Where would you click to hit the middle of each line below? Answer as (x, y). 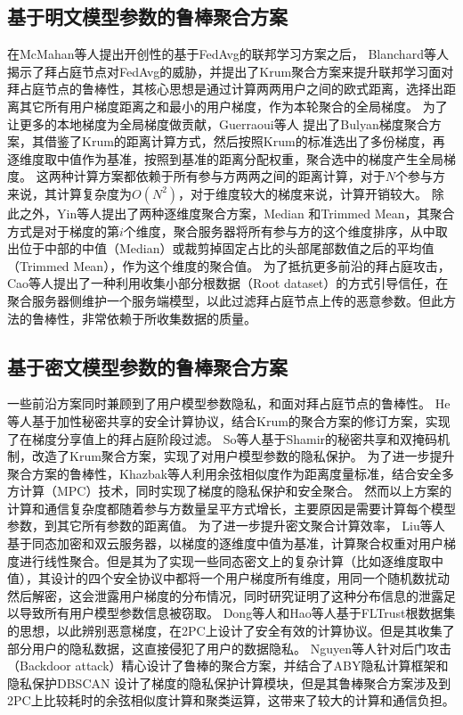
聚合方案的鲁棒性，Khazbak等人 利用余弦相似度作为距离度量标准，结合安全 (225, 473)
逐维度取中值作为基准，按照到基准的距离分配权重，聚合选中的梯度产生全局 (225, 158)
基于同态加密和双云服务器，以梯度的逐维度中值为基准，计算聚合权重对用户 (225, 543)
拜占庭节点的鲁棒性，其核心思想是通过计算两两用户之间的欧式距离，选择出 (225, 89)
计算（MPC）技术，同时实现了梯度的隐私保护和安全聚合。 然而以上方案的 (236, 491)
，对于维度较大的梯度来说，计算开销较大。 (303, 193)
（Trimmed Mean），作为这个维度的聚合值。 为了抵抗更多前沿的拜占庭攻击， (229, 265)
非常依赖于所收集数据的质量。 (169, 318)
